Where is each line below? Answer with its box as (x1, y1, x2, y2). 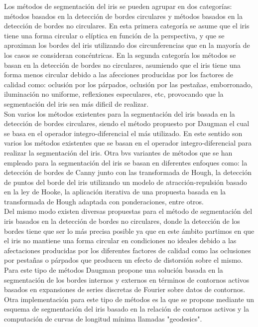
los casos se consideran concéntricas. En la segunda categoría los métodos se (4, 49, 236, 60)
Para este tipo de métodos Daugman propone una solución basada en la (4, 265, 223, 275)
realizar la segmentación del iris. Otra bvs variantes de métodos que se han (4, 147, 233, 158)
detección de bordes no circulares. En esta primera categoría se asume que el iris (4, 20, 250, 31)
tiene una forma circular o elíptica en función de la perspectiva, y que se (4, 30, 225, 40)
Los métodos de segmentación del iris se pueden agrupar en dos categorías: (4, 1, 232, 11)
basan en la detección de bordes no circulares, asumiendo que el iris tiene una (4, 59, 241, 70)
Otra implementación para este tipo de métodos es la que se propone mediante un (4, 294, 255, 304)
